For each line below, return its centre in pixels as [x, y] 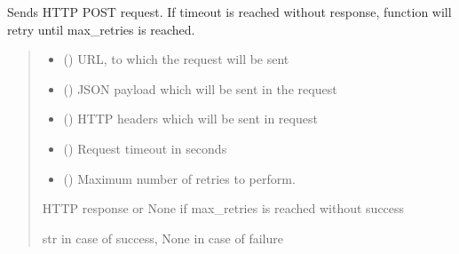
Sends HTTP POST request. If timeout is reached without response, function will [229, 12]
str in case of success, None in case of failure [162, 238]
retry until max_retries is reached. [101, 29]
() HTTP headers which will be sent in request [190, 119]
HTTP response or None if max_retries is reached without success [223, 208]
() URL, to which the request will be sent [176, 59]
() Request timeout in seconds [145, 148]
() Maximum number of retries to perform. [179, 178]
